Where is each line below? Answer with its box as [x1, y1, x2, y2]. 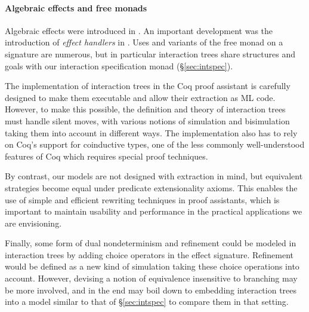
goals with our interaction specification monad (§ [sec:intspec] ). [5, 59, 233, 72]
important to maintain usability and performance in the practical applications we [5, 205, 302, 218]
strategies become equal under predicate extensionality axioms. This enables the [5, 181, 298, 194]
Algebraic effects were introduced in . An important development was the [5, 24, 273, 36]
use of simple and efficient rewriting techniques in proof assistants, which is [5, 193, 280, 206]
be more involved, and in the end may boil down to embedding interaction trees [5, 283, 297, 296]
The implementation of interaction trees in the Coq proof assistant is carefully [5, 79, 291, 92]
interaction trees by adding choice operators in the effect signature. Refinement [5, 248, 293, 261]
